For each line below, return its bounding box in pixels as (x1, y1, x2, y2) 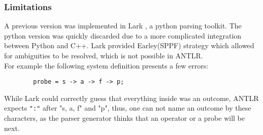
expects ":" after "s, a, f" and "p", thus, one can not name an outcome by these (4, 103, 251, 113)
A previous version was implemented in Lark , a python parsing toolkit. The (4, 20, 242, 31)
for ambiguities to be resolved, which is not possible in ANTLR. (4, 50, 203, 60)
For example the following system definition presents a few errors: (4, 60, 209, 71)
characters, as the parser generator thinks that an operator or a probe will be (4, 113, 245, 123)
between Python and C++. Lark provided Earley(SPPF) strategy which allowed (4, 40, 254, 51)
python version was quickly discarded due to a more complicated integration (4, 30, 242, 41)
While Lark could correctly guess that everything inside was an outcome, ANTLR (4, 92, 259, 103)
